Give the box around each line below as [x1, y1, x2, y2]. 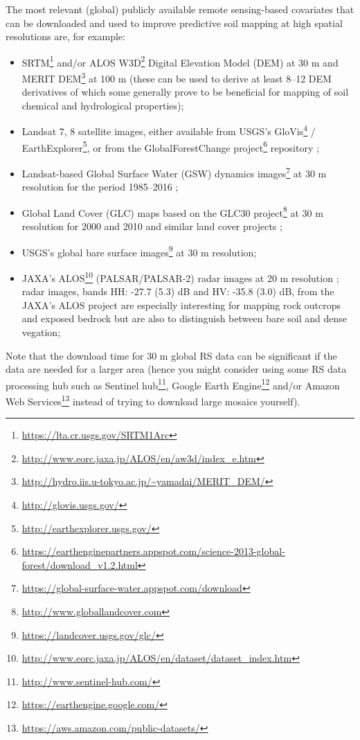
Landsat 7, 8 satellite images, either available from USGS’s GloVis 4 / [21, 122, 316, 139]
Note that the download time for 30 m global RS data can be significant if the [6, 348, 337, 362]
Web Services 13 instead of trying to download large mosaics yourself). [6, 391, 300, 408]
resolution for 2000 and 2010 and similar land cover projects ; [21, 219, 282, 234]
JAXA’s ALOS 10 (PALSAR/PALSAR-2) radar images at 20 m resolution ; [21, 268, 339, 285]
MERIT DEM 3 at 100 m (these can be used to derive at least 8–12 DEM [21, 69, 332, 85]
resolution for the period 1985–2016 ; [21, 179, 179, 194]
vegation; [21, 324, 61, 339]
